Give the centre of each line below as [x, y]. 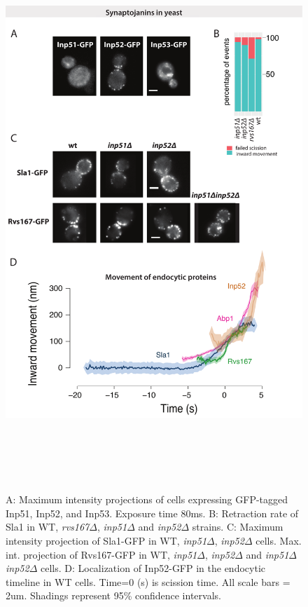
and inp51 [267, 554]
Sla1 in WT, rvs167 [48, 527]
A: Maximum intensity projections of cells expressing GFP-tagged [147, 499]
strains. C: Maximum [238, 527]
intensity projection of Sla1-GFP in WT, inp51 [106, 541]
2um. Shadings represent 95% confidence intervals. [113, 595]
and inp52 [160, 527]
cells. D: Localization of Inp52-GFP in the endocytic [153, 568]
